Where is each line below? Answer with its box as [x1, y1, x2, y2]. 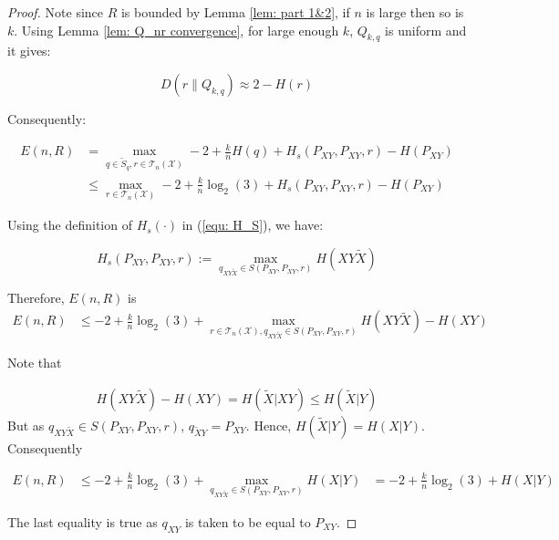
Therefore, [7, 287, 65, 306]
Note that [7, 353, 62, 372]
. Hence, [245, 415, 292, 434]
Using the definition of [7, 215, 132, 234]
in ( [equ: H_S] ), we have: [181, 215, 324, 234]
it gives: [7, 41, 51, 60]
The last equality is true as [7, 512, 158, 531]
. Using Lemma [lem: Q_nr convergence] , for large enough [14, 20, 339, 39]
